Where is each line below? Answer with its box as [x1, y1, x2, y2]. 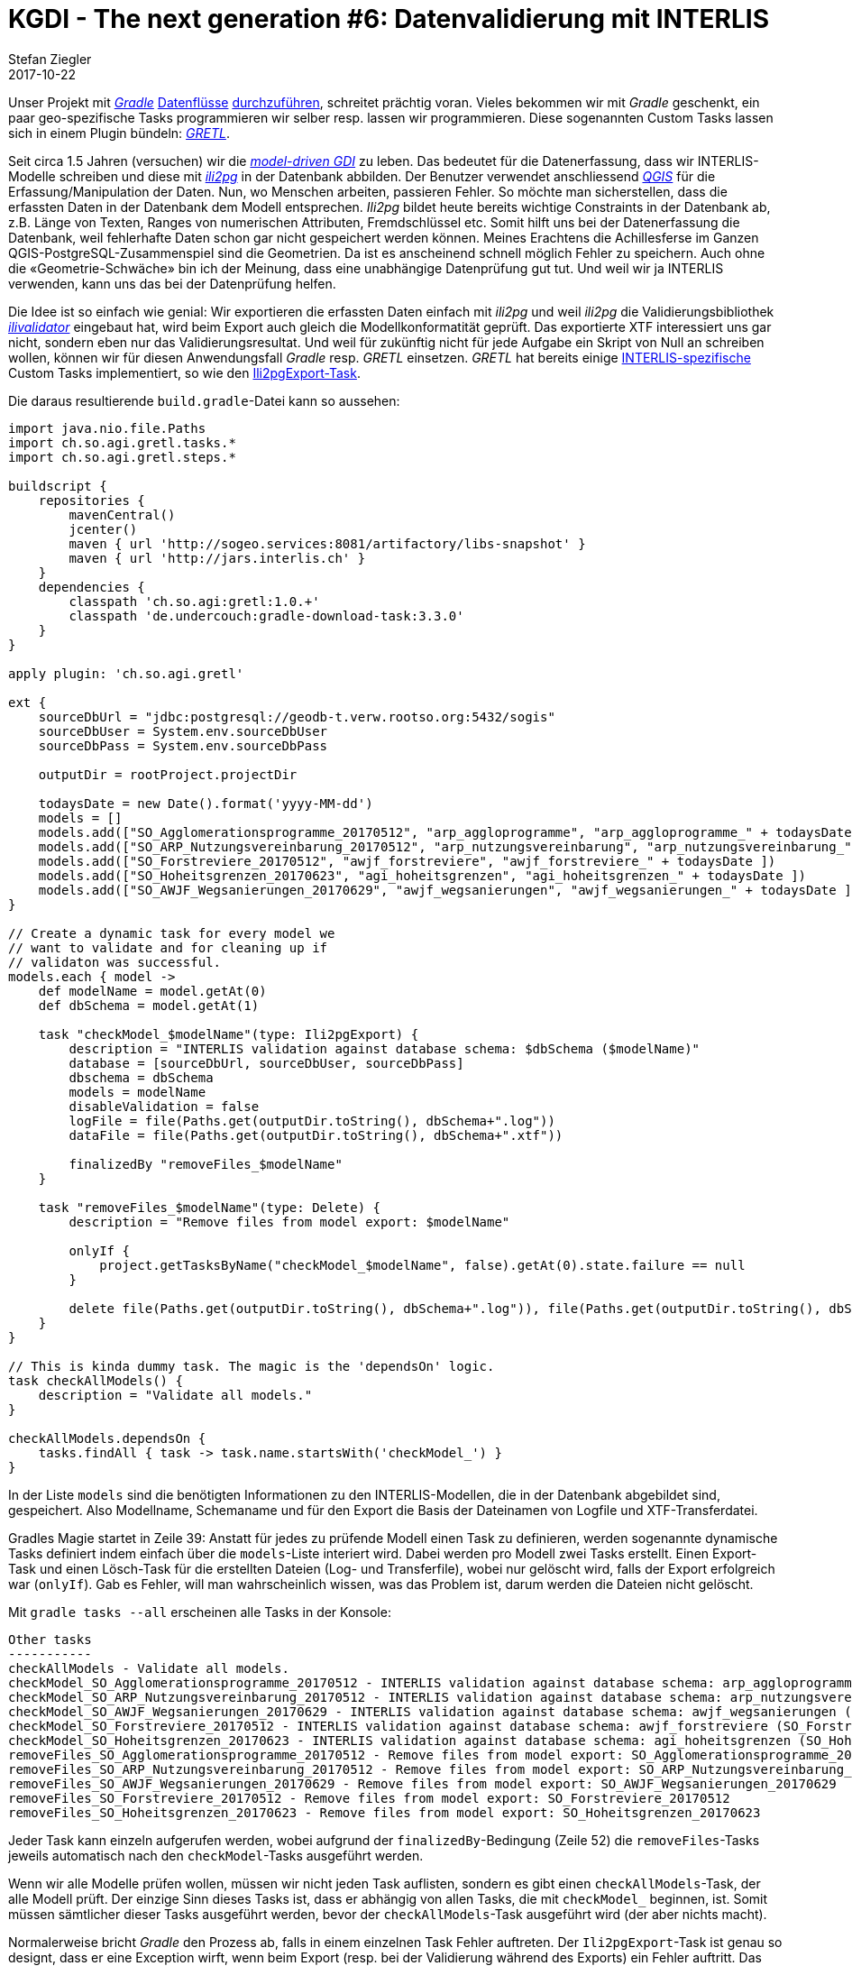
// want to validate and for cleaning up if [8, 940, 328, 955]
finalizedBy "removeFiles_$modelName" [69, 1156, 343, 1171]
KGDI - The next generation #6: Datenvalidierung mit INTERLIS [8, 4, 770, 34]
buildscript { [8, 478, 107, 493]
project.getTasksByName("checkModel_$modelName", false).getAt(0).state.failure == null [99, 1257, 746, 1272]
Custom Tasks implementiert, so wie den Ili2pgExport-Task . [8, 364, 361, 381]
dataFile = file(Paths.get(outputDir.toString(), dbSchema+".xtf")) [69, 1127, 563, 1143]
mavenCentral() [69, 507, 176, 522]
